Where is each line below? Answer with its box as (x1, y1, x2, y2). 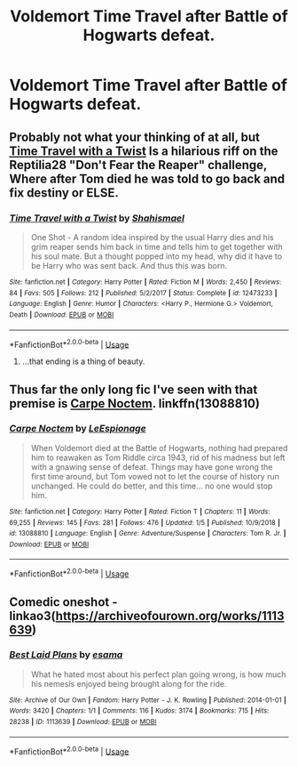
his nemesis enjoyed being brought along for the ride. (30, 678, 227, 689)
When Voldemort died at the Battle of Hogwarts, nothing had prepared (30, 442, 288, 453)
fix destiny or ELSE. (9, 185, 120, 200)
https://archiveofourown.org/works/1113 (55, 608, 285, 624)
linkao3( (9, 608, 56, 624)
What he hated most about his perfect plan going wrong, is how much (30, 669, 286, 680)
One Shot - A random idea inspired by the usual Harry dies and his (30, 231, 274, 242)
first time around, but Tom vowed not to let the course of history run (30, 471, 279, 481)
